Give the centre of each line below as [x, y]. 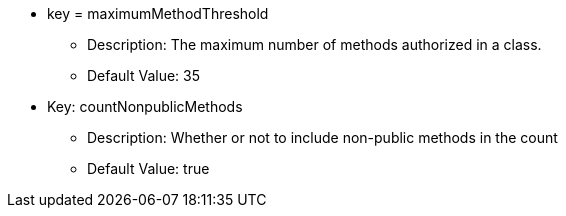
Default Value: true [148, 168]
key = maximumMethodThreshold [158, 13]
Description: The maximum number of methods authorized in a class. [314, 44]
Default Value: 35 [144, 75]
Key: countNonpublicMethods [145, 106]
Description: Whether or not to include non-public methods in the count [322, 137]
